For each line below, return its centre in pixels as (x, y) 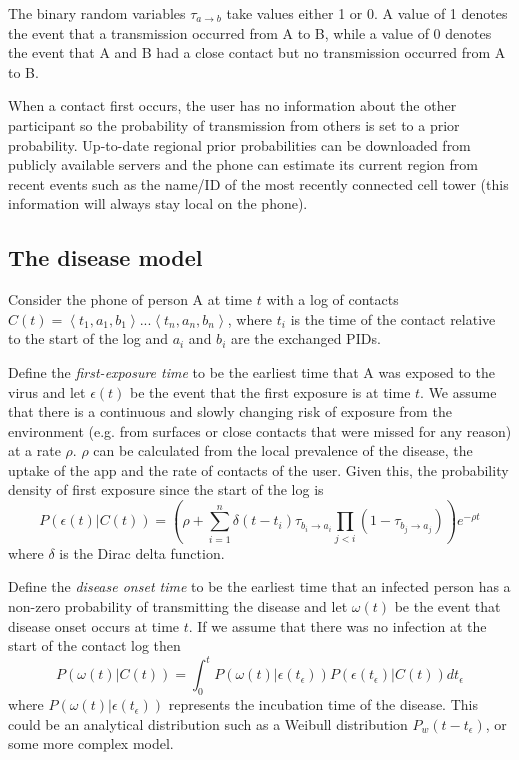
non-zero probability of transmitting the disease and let (178, 605)
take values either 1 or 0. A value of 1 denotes (367, 13)
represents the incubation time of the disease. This (323, 704)
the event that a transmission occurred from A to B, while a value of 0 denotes (250, 32)
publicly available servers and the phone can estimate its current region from (243, 164)
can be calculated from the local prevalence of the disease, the (283, 450)
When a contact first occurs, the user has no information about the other (232, 105)
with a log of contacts (332, 299)
